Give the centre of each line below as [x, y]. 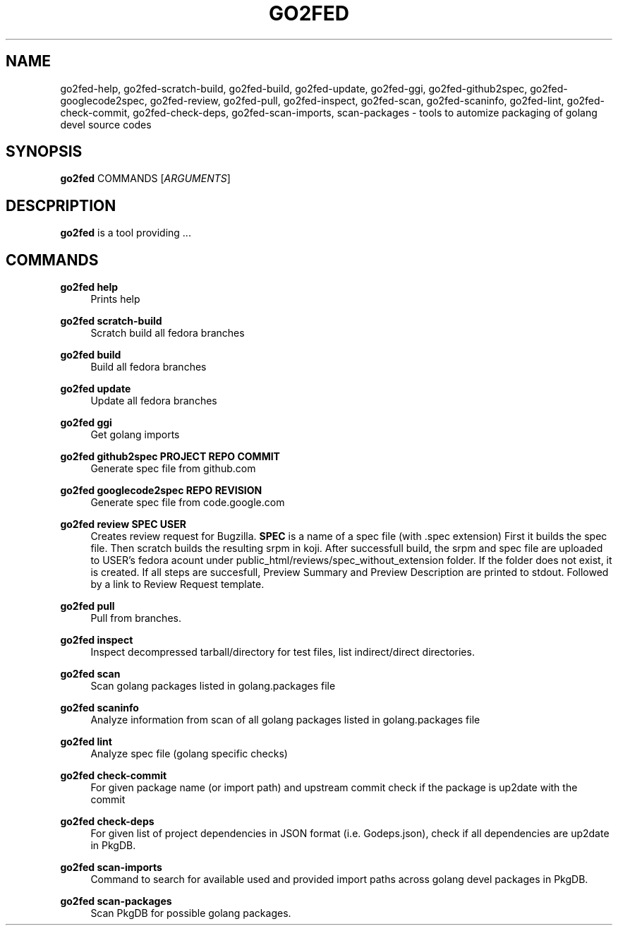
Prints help [115, 299]
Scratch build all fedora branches [168, 333]
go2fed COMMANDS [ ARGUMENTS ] [145, 179]
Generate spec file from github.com [173, 469]
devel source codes [106, 124]
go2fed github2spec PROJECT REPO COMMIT [170, 457]
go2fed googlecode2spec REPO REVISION [161, 491]
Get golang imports [135, 435]
